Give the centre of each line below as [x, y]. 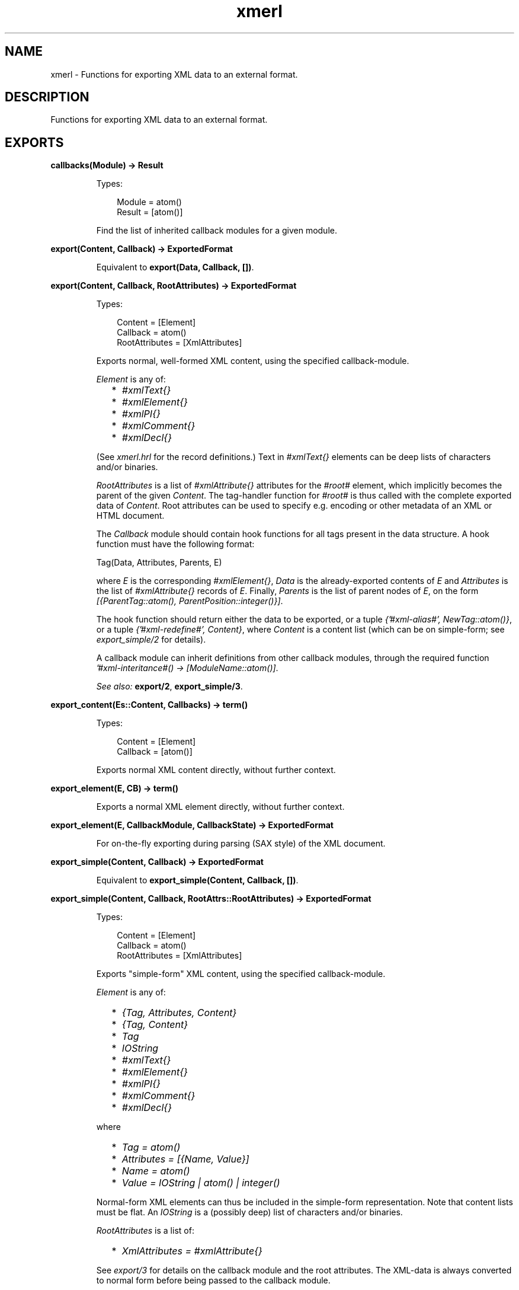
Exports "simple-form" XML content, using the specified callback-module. [241, 974]
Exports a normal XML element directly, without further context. [220, 807]
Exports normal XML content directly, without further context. [216, 770]
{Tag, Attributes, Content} [179, 1013]
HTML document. [130, 516]
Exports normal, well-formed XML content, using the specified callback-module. [253, 361]
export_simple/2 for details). [151, 640]
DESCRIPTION [47, 97]
